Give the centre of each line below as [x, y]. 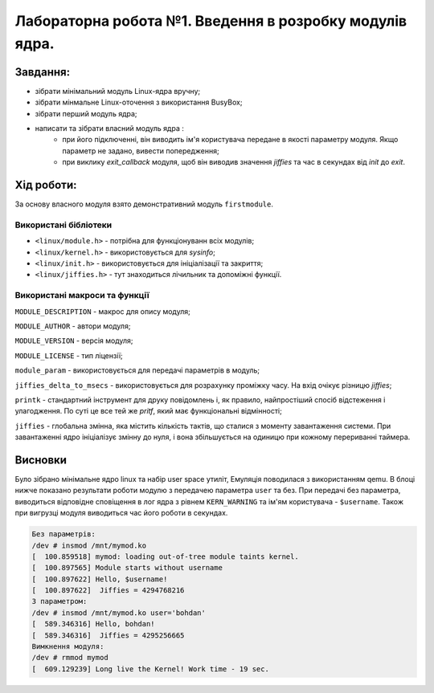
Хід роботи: [46, 185]
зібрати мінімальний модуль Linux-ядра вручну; [118, 91]
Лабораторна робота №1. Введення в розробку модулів [211, 21]
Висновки [41, 460]
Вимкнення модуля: [68, 647]
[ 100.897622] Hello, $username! [100, 579]
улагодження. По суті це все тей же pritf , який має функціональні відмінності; [149, 411]
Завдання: [43, 72]
